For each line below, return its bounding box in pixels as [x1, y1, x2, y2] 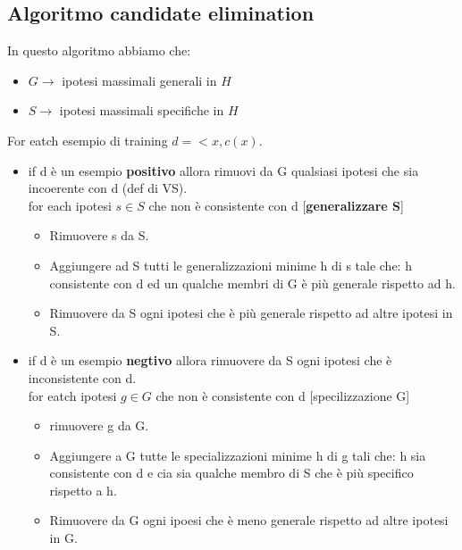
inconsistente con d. [28, 368, 137, 387]
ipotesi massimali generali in [62, 71, 217, 89]
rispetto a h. [49, 480, 117, 499]
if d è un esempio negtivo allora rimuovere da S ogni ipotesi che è [28, 351, 392, 370]
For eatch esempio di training [7, 130, 168, 149]
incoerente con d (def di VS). [28, 179, 188, 197]
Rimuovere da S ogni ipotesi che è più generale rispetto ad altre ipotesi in [49, 304, 453, 322]
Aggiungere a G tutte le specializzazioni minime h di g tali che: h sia [49, 446, 426, 464]
